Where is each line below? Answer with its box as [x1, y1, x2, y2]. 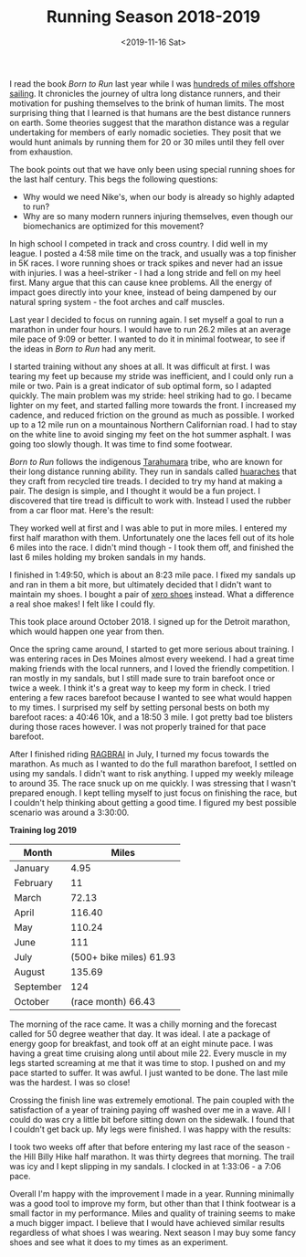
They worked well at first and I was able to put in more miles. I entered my [9, 523, 288, 533]
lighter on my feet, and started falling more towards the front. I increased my [9, 399, 297, 410]
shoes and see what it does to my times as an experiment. [9, 1236, 228, 1248]
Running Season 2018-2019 [46, 6, 261, 27]
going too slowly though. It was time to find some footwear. [9, 438, 233, 449]
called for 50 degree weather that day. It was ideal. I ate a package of [9, 1028, 271, 1039]
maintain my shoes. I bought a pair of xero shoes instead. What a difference [9, 588, 295, 599]
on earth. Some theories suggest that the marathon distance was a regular [9, 117, 290, 128]
